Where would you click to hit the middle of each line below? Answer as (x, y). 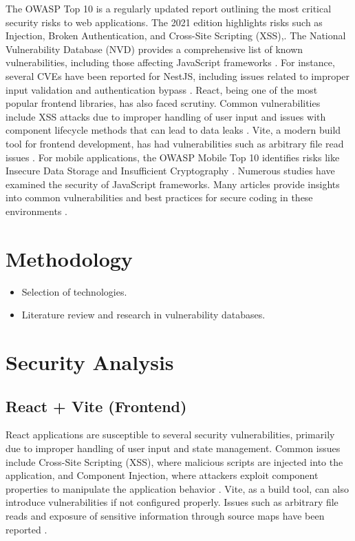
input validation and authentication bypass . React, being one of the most (162, 89)
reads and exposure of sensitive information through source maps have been (165, 515)
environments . (36, 211)
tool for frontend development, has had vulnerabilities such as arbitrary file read (175, 143)
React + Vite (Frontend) (96, 406)
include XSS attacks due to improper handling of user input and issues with (166, 116)
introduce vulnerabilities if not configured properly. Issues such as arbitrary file (172, 502)
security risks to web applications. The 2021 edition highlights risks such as (164, 22)
